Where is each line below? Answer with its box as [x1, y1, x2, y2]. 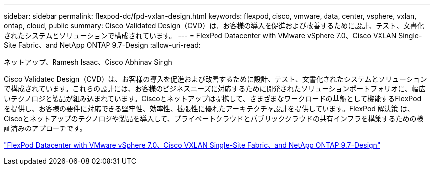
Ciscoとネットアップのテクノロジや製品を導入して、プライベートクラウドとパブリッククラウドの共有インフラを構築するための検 [4, 114, 424, 123]
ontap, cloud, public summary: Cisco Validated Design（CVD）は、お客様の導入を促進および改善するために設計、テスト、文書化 [4, 21, 424, 30]
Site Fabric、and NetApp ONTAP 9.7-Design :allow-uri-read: [4, 41, 201, 49]
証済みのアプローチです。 [4, 124, 87, 132]
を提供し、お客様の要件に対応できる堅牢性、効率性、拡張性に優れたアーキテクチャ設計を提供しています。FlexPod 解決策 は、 [4, 104, 414, 113]
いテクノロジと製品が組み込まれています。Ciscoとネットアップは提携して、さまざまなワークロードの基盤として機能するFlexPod [4, 94, 422, 103]
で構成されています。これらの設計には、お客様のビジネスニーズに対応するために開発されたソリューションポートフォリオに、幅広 [4, 84, 426, 93]
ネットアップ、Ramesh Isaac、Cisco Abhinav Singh [4, 58, 172, 66]
